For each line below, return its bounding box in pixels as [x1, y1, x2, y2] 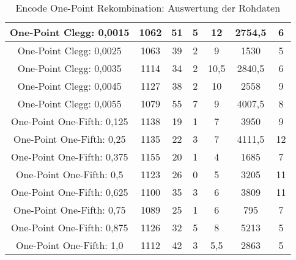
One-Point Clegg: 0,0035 [17, 61, 122, 75]
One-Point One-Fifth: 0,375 [10, 150, 128, 164]
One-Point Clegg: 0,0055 [17, 96, 122, 110]
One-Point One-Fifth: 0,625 [10, 185, 128, 199]
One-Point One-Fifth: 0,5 [15, 167, 124, 181]
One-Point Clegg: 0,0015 [10, 25, 130, 39]
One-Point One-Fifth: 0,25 [13, 132, 126, 146]
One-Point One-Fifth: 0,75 [13, 203, 126, 217]
